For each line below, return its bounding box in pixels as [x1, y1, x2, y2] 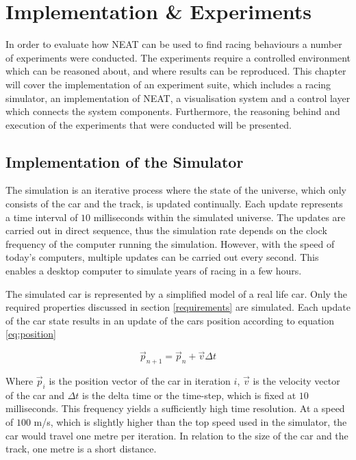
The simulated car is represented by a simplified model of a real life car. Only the [5, 286, 348, 301]
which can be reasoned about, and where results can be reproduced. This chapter [5, 64, 346, 78]
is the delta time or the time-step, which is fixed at [82, 387, 296, 402]
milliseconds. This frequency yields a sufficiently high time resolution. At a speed [5, 401, 345, 416]
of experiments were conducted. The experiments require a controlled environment [5, 50, 351, 64]
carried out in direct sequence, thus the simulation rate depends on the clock [5, 223, 327, 238]
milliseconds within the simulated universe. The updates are [93, 209, 346, 224]
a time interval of [5, 209, 78, 224]
